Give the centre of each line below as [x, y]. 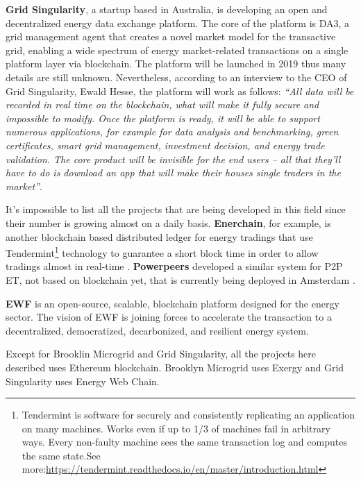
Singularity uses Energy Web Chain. [83, 381]
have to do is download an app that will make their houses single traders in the [173, 172]
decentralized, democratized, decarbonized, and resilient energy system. [157, 330]
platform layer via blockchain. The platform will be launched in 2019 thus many [176, 64]
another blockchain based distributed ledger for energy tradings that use [159, 236]
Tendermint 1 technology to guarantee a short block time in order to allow [162, 252]
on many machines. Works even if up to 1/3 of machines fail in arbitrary [176, 428]
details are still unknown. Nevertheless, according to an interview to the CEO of [176, 77]
